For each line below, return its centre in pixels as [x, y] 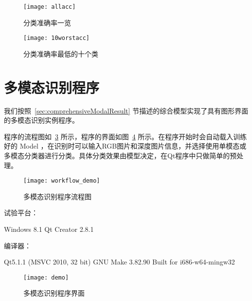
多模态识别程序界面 [54, 293]
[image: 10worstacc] [57, 38]
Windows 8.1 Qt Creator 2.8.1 [49, 229]
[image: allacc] [50, 7]
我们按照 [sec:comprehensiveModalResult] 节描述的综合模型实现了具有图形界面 [126, 110]
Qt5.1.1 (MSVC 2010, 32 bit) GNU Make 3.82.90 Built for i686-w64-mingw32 [119, 262]
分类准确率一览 [47, 22]
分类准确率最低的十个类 [61, 53]
